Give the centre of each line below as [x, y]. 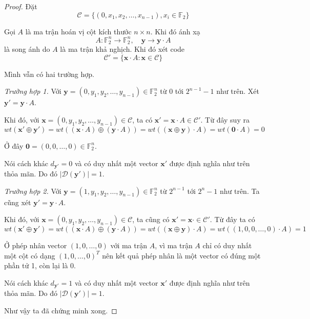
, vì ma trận [174, 245]
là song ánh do [27, 49]
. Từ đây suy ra [225, 119]
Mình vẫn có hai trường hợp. [49, 74]
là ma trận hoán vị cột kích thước [78, 31]
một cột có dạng [30, 255]
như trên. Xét [238, 91]
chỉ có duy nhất [227, 245]
